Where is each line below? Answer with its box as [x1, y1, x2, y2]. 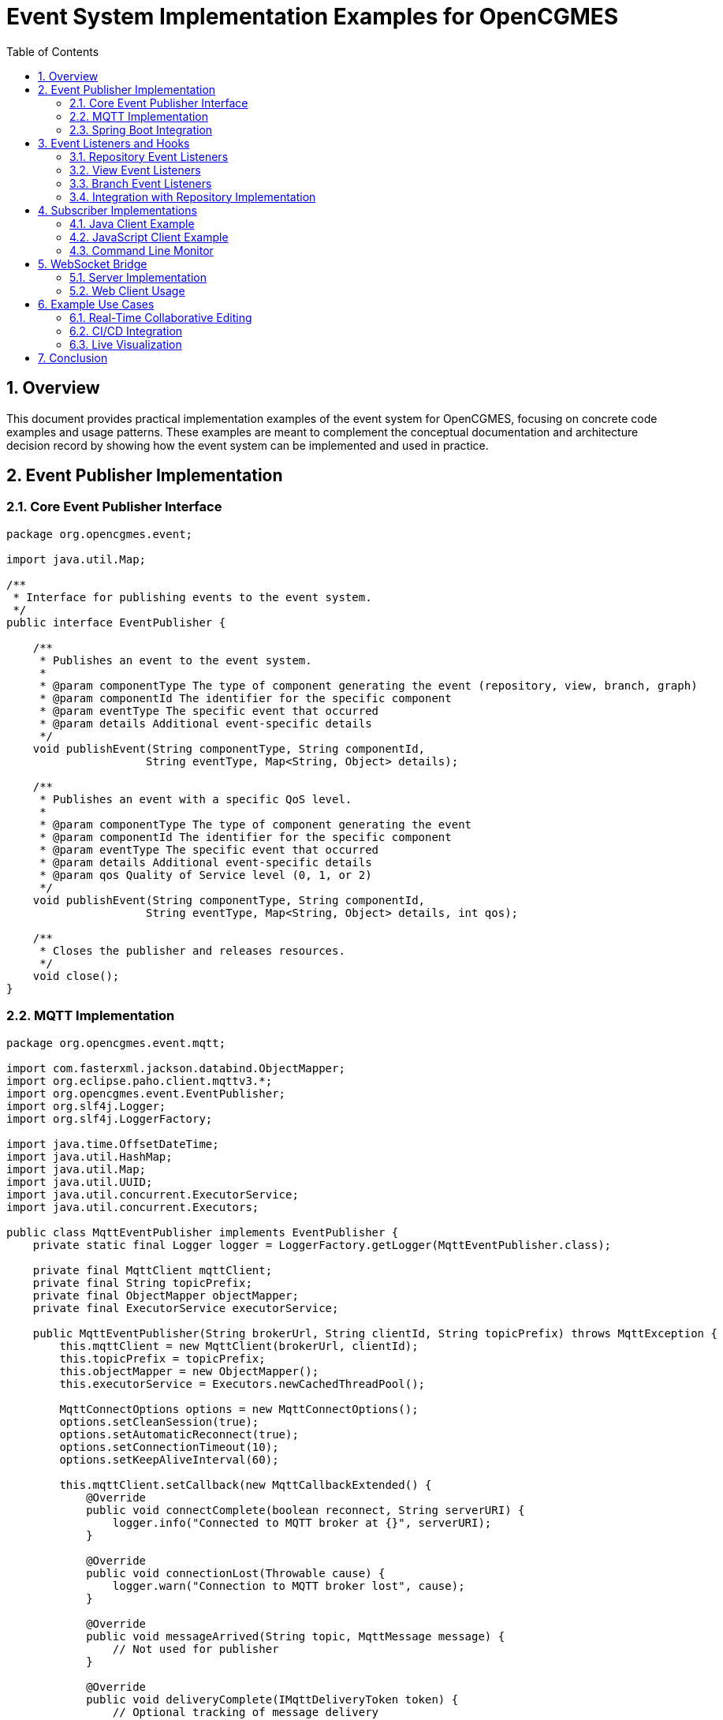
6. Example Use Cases [38, 297, 155, 311]
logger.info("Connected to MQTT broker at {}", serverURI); [112, 1516, 492, 1529]
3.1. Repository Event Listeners [69, 149, 229, 163]
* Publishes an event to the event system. [39, 653, 312, 667]
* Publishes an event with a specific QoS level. [39, 792, 352, 806]
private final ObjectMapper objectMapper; [32, 1288, 299, 1302]
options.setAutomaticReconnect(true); [59, 1427, 299, 1441]
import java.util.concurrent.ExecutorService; [6, 1187, 299, 1201]
